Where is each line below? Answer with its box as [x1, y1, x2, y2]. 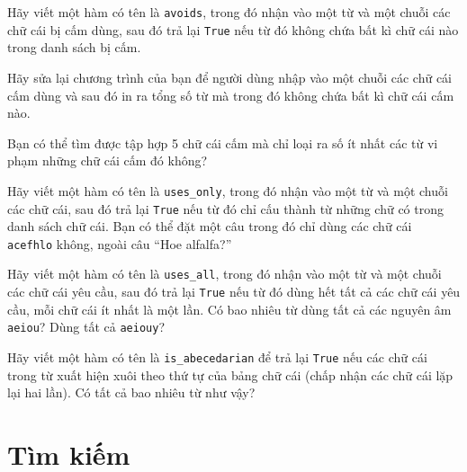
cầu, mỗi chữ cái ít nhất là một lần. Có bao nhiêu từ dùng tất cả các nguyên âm [7, 299, 452, 318]
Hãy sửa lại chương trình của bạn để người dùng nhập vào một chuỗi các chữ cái [7, 67, 453, 86]
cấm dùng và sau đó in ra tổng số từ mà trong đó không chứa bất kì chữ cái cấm [7, 85, 454, 104]
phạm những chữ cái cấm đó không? [7, 151, 208, 170]
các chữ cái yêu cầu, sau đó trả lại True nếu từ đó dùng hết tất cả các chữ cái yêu [7, 282, 461, 301]
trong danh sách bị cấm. [7, 38, 141, 57]
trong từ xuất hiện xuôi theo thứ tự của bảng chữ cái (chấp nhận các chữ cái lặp [7, 365, 454, 384]
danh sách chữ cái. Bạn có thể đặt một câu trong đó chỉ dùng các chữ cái [7, 217, 412, 236]
